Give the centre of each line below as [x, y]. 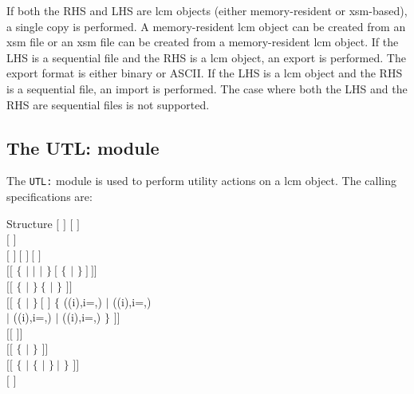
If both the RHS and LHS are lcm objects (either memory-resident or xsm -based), [207, 10]
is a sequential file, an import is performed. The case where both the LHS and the [207, 88]
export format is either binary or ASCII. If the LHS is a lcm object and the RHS [205, 73]
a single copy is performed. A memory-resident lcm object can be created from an [206, 26]
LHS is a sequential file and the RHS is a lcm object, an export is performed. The [206, 57]
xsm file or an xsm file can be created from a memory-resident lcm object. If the [203, 42]
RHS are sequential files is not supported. [108, 104]
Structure [30, 223]
